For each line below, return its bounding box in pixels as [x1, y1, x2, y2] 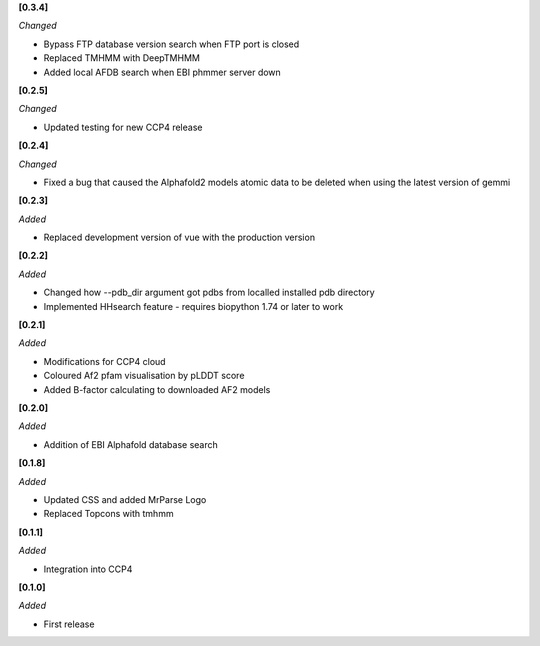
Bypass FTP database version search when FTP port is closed [43, 38, 300, 50]
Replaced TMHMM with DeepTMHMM [43, 52, 200, 64]
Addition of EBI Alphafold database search [43, 438, 219, 450]
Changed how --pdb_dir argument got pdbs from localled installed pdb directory [43, 286, 375, 299]
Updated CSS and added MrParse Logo [43, 493, 207, 505]
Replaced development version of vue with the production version [43, 231, 315, 244]
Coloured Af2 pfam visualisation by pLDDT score [43, 370, 245, 382]
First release [43, 618, 95, 630]
